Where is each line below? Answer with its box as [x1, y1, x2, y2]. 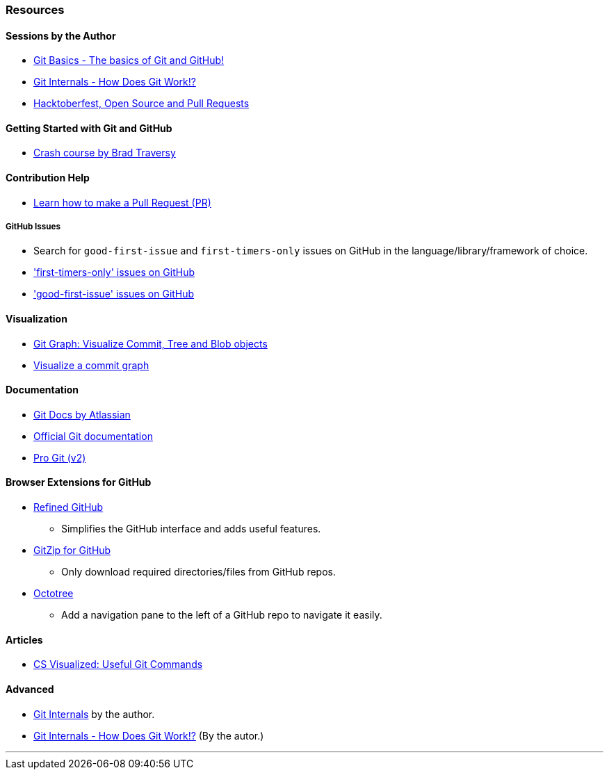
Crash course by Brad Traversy [33, 147, 176, 159]
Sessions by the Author [6, 29, 116, 42]
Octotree [33, 587, 74, 600]
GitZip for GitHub [33, 544, 111, 557]
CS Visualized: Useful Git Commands [33, 658, 203, 671]
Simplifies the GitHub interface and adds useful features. [61, 523, 321, 535]
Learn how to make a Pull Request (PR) [33, 196, 211, 209]
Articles [6, 633, 43, 646]
